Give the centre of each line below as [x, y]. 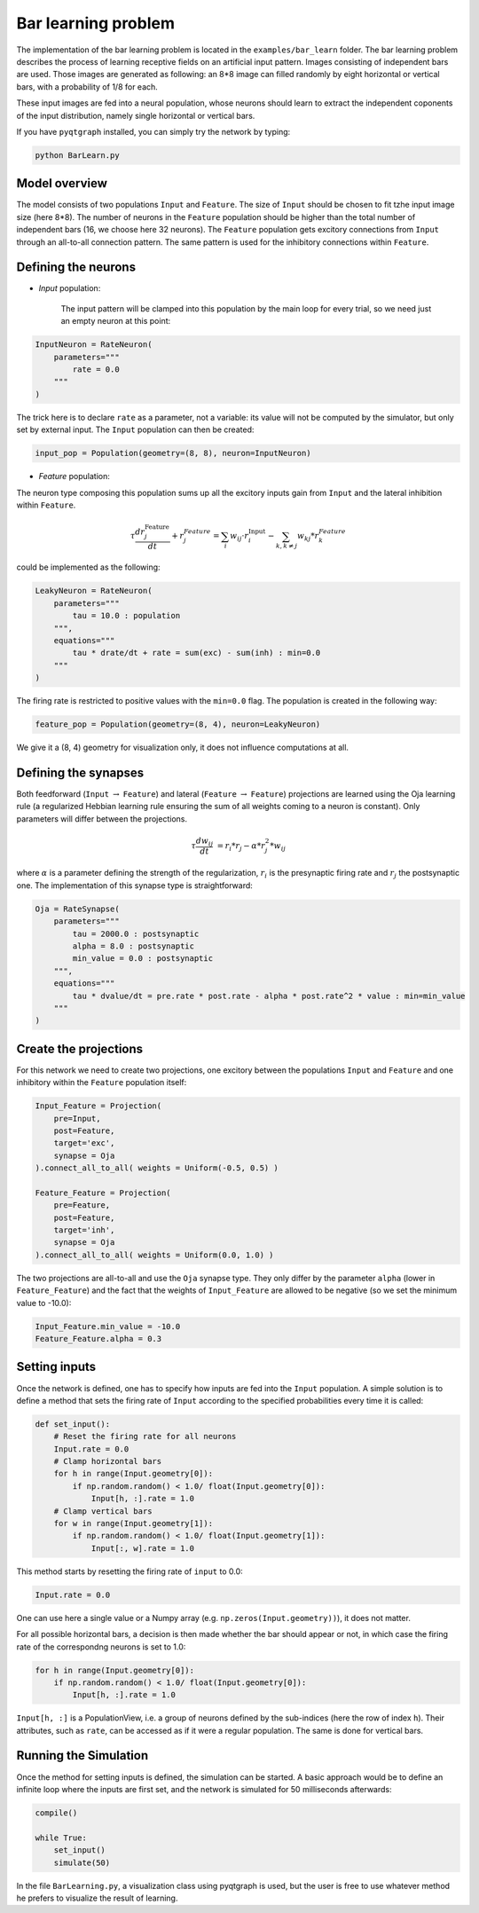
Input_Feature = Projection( [98, 1106]
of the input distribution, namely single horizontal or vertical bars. [136, 115]
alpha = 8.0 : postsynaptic [133, 946]
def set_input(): [73, 1424]
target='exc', [84, 1143]
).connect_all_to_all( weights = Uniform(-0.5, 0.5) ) [157, 1168]
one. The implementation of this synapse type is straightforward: [134, 885]
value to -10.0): [44, 1303]
